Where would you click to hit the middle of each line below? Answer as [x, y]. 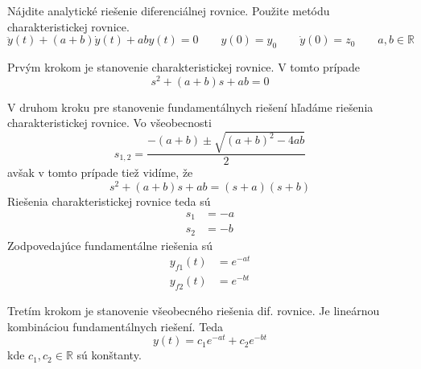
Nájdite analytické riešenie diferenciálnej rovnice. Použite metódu [169, 10]
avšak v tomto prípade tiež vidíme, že [100, 172]
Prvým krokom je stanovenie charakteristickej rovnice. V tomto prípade [184, 66]
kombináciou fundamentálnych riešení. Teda [116, 326]
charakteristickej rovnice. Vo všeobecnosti [109, 123]
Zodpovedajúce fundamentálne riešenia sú [110, 245]
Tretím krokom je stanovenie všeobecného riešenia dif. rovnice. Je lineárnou [194, 311]
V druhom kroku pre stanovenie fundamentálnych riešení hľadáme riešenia [190, 107]
